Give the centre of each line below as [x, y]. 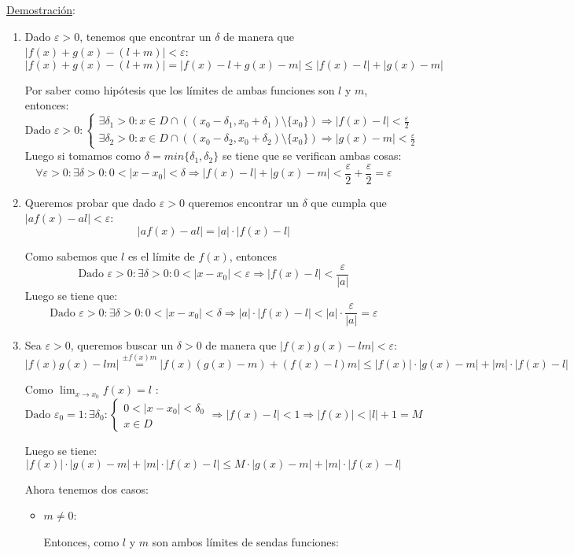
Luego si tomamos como [83, 155]
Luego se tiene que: [71, 295]
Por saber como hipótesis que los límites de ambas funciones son [180, 89]
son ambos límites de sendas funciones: [245, 541]
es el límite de [161, 256]
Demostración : [41, 9]
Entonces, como [81, 541]
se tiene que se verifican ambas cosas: [312, 155]
